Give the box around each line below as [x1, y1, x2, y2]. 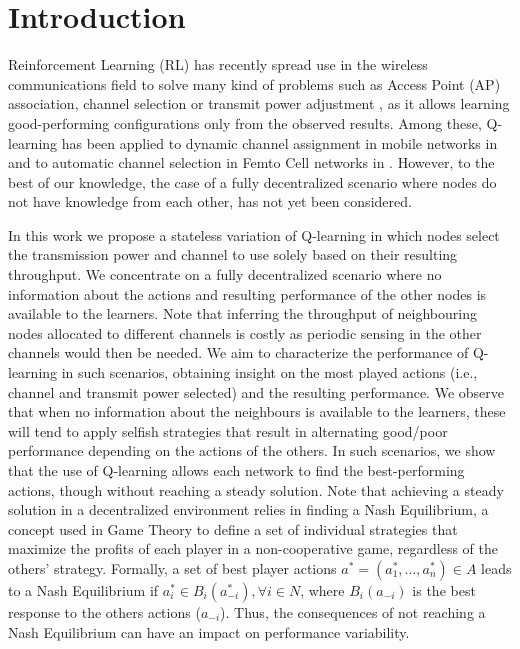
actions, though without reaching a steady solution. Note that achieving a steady [8, 479, 504, 500]
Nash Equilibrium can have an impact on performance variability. [8, 621, 410, 642]
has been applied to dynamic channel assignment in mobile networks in [61, 132, 498, 153]
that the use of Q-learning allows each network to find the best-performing [8, 460, 465, 480]
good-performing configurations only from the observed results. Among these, [8, 112, 482, 133]
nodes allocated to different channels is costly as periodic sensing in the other [8, 322, 482, 343]
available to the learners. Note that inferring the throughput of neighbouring [8, 303, 477, 324]
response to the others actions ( [8, 601, 201, 622]
